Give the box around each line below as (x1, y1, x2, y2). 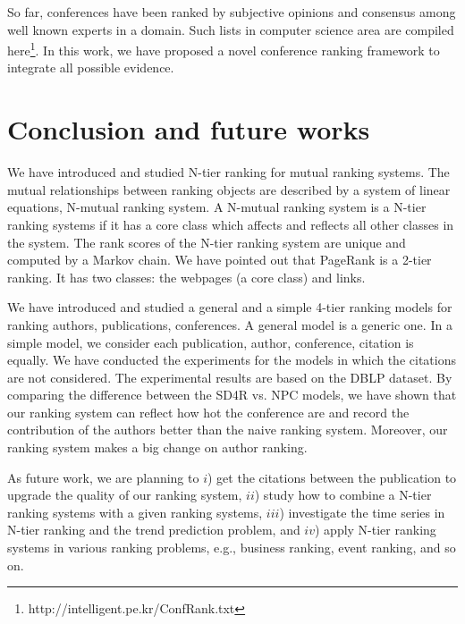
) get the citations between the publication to (207, 468, 457, 486)
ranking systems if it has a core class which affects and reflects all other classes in (7, 215, 454, 233)
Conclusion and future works (7, 111, 370, 148)
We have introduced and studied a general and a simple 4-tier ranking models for (7, 298, 452, 316)
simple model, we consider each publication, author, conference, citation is (7, 333, 414, 351)
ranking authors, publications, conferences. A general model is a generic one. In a (7, 315, 452, 333)
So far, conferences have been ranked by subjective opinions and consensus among (7, 3, 456, 21)
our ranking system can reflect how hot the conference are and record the (7, 402, 410, 421)
